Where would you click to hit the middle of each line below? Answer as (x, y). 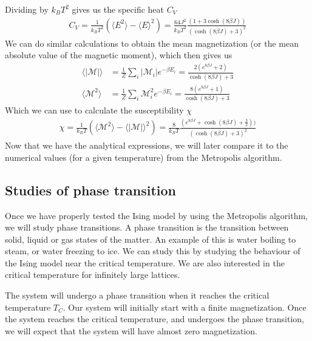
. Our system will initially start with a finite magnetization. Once (185, 307)
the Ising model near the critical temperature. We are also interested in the (145, 262)
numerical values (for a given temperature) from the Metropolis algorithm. (144, 157)
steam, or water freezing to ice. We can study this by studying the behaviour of (153, 251)
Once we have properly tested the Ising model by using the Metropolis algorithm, (157, 215)
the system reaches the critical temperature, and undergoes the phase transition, (155, 319)
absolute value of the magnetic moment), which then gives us (119, 55)
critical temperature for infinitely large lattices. (93, 275)
